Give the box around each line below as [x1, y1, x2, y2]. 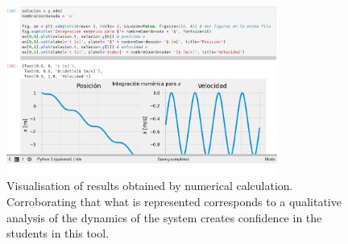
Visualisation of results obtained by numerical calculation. [6, 177, 293, 194]
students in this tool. [6, 225, 110, 242]
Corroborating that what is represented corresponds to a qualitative [6, 192, 342, 209]
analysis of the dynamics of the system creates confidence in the [6, 209, 322, 225]
